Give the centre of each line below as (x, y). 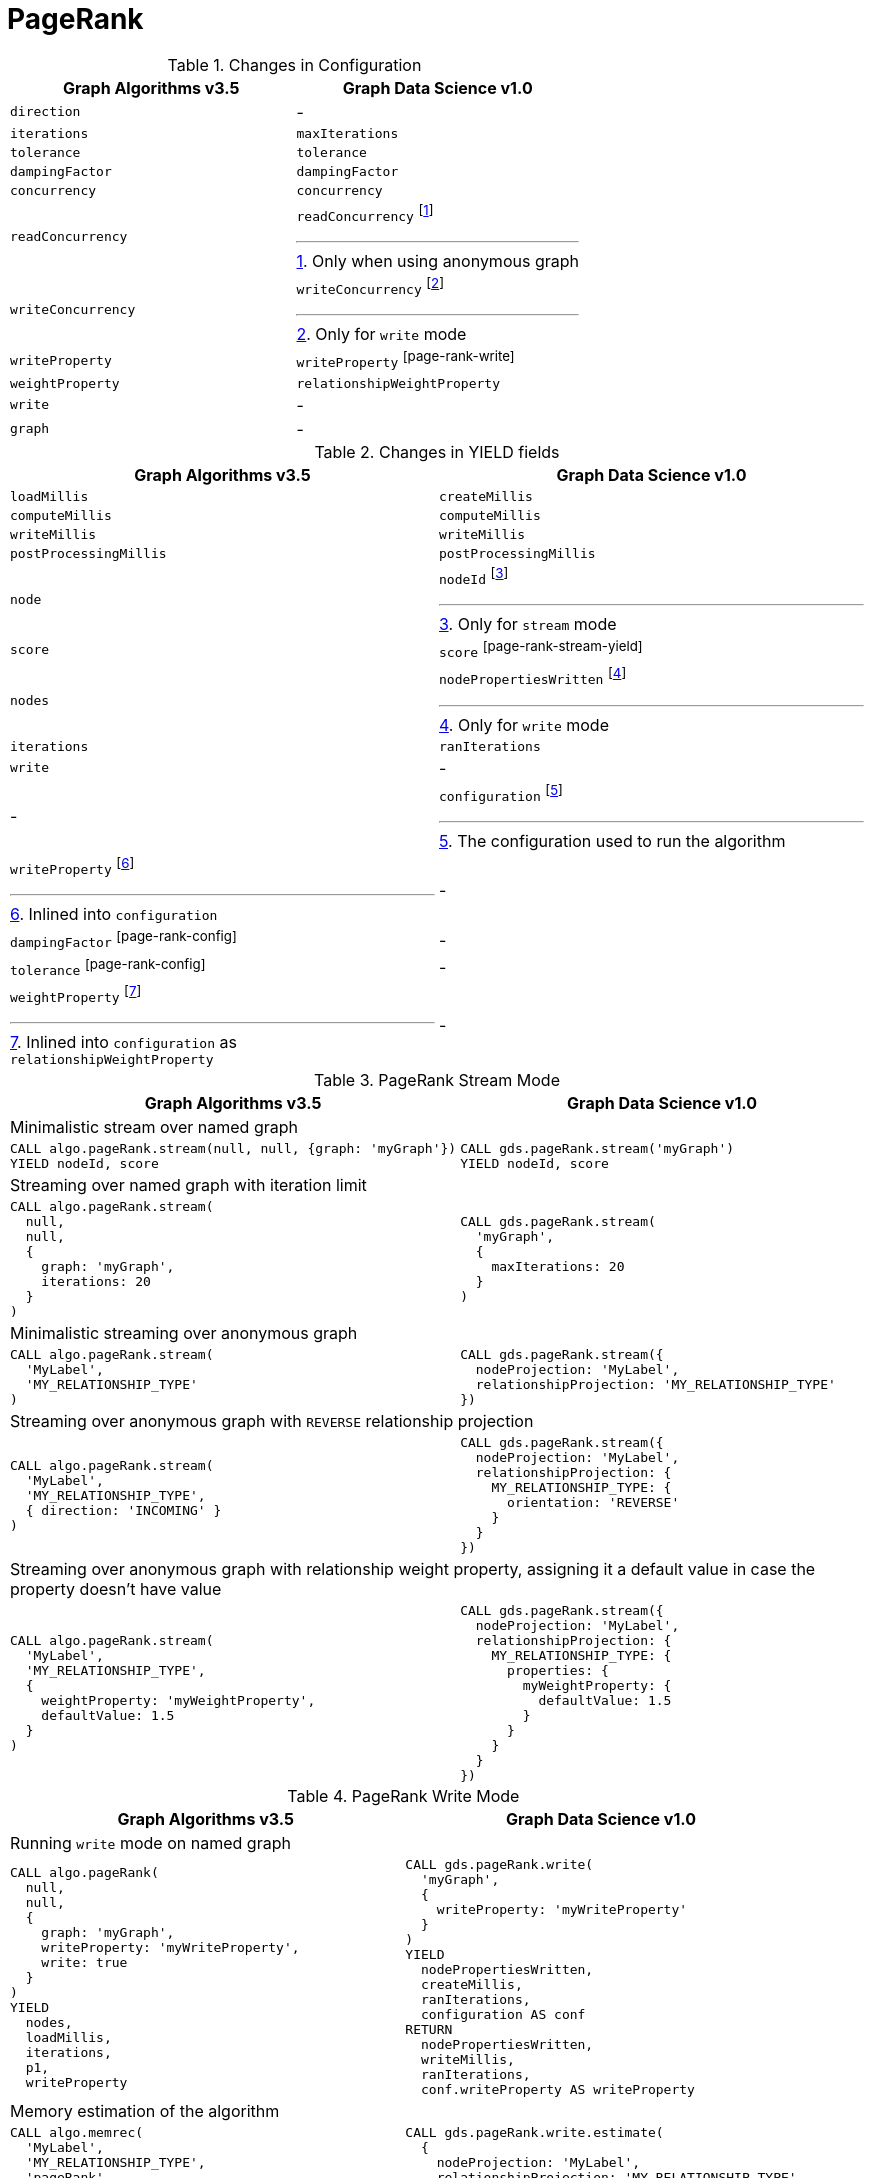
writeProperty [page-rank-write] (405, 359)
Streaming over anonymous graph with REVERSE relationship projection (272, 1421)
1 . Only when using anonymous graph (437, 261)
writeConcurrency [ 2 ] (370, 286)
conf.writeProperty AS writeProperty (557, 2090)
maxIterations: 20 (558, 1267)
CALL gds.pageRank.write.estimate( (534, 2133)
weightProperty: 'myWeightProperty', (178, 1701)
